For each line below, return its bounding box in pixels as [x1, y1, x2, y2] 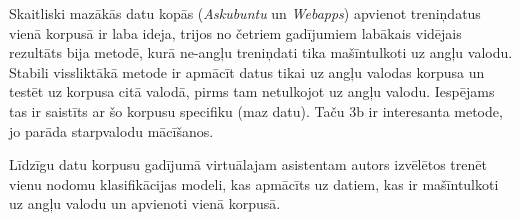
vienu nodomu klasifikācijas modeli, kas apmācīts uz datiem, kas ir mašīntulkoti [9, 173, 499, 194]
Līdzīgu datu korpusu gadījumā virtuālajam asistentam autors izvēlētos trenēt [9, 154, 487, 175]
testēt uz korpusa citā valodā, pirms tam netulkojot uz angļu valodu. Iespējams [9, 81, 495, 102]
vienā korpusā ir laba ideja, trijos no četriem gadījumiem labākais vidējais [9, 22, 462, 43]
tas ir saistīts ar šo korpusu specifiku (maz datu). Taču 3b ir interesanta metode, [9, 100, 503, 121]
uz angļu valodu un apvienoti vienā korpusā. [9, 193, 281, 214]
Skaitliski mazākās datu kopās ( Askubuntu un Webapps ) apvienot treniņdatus [9, 3, 481, 23]
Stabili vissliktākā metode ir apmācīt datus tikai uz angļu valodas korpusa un [9, 61, 485, 82]
